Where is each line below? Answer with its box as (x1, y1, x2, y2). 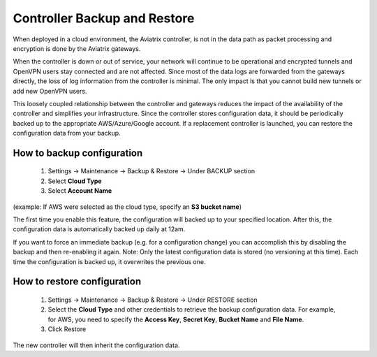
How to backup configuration (13, 147, 143, 159)
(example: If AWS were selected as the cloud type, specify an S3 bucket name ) (13, 203, 242, 211)
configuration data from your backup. (13, 129, 121, 138)
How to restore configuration (13, 276, 142, 288)
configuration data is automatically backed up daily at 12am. (13, 225, 186, 233)
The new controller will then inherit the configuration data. (13, 341, 180, 349)
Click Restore (47, 325, 87, 333)
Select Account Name (47, 187, 112, 195)
